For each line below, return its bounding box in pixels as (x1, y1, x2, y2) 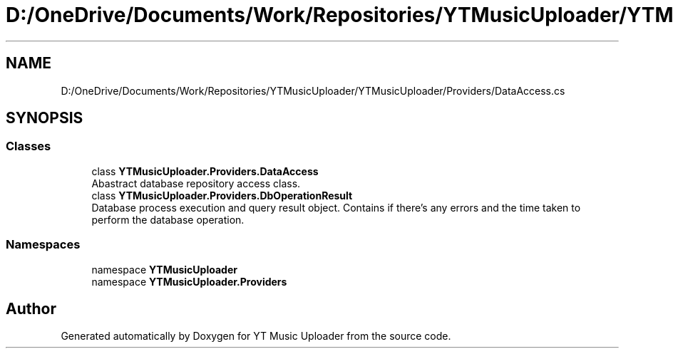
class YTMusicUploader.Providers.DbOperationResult (91, 189, 353, 202)
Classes (6, 139, 51, 154)
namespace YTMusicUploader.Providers (91, 275, 287, 288)
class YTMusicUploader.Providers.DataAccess (91, 165, 319, 177)
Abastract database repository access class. (91, 177, 301, 189)
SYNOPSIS (6, 109, 83, 127)
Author (6, 299, 56, 318)
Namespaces (6, 237, 81, 252)
